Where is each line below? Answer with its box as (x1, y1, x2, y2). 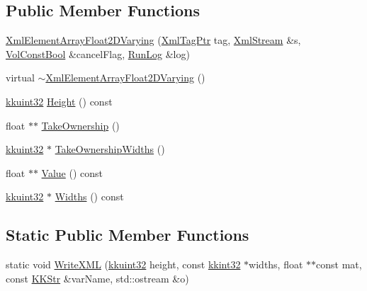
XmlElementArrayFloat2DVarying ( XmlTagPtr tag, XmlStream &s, (6, 33, 301, 47)
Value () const (41, 165, 103, 180)
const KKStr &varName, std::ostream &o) (6, 270, 189, 285)
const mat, (316, 257, 362, 272)
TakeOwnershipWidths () (55, 142, 165, 156)
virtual (6, 70, 35, 85)
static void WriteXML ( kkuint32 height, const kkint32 (6, 257, 241, 272)
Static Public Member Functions (6, 224, 249, 246)
